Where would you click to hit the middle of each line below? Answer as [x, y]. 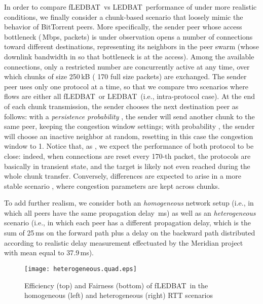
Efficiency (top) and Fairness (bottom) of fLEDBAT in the [116, 285]
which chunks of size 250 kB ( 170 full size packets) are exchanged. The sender [125, 76]
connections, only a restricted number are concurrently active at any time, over [127, 66]
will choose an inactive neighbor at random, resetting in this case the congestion [129, 136]
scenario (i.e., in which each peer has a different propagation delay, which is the [127, 223]
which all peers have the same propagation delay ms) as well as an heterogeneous [130, 212]
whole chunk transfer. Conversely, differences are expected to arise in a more [123, 176]
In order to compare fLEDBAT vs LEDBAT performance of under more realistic [130, 7]
